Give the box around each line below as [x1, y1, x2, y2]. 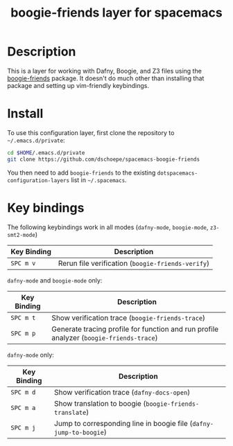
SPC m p [10, 329, 36, 337]
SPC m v [10, 259, 36, 267]
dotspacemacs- [157, 170, 198, 177]
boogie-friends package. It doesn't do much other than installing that [7, 74, 205, 82]
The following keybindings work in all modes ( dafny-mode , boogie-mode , [7, 223, 209, 231]
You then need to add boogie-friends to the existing [7, 168, 156, 177]
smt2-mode [7, 231, 36, 238]
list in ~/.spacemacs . [71, 175, 127, 184]
